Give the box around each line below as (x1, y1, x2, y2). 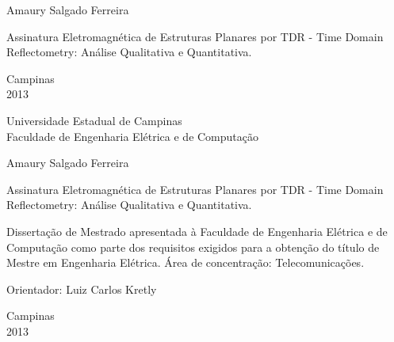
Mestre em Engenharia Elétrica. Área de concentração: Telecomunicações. (6, 254, 365, 271)
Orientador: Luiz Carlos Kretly (6, 280, 157, 297)
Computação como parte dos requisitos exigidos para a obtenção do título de (6, 238, 380, 255)
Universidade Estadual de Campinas (6, 112, 182, 128)
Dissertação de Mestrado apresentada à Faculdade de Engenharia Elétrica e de (6, 222, 388, 239)
